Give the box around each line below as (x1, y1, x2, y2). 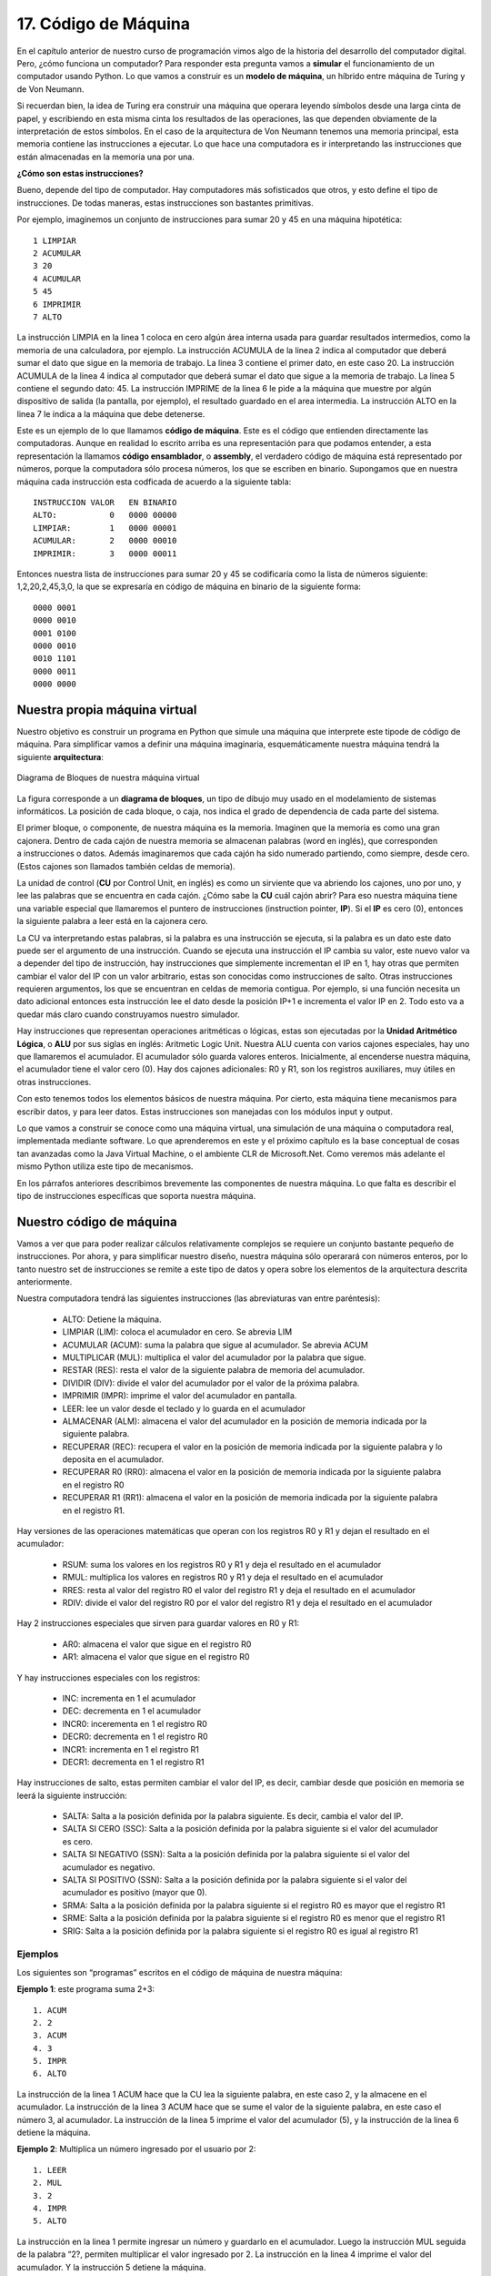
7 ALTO (33, 311, 63, 322)
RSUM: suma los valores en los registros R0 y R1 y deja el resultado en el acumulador (62, 1559, 382, 1570)
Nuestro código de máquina (16, 1214, 177, 1229)
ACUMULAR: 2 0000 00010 (33, 535, 177, 546)
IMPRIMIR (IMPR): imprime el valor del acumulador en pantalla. (62, 1390, 297, 1401)
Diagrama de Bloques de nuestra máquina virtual (16, 772, 200, 783)
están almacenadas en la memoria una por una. (16, 151, 195, 162)
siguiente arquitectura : (16, 751, 104, 762)
